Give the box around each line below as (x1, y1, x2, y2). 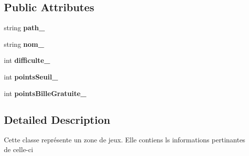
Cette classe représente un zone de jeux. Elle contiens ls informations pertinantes (4, 135, 246, 145)
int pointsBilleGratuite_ (4, 88, 87, 98)
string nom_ (4, 39, 44, 49)
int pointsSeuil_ (4, 71, 58, 81)
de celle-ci (4, 144, 33, 154)
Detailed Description (4, 112, 111, 127)
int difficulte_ (4, 55, 50, 65)
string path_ (4, 22, 45, 33)
